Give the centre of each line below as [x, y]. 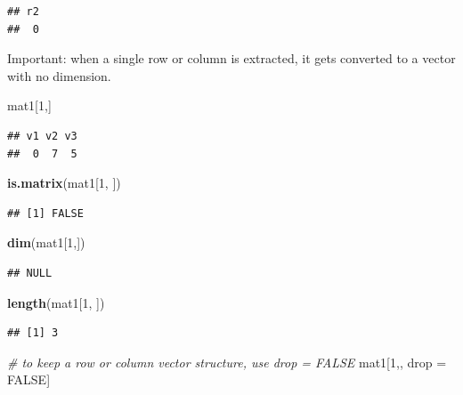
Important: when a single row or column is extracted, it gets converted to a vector [231, 58]
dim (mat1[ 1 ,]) [46, 242]
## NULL [30, 273]
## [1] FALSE [45, 213]
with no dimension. [59, 75]
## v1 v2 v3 [42, 136]
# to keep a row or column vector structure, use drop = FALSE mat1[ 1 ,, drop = [227, 362]
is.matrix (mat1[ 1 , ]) [64, 183]
